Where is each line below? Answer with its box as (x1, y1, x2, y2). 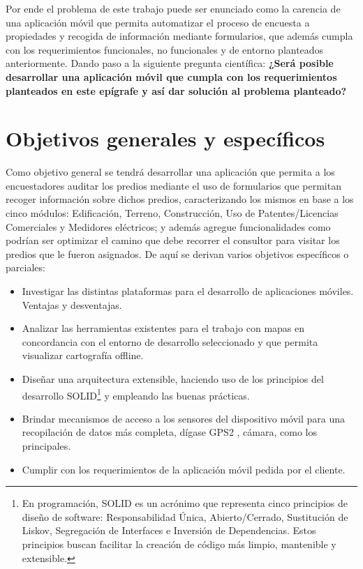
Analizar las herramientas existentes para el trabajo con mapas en (22, 321, 305, 335)
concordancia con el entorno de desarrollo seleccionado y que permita (22, 334, 318, 349)
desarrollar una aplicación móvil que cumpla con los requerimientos (6, 69, 337, 84)
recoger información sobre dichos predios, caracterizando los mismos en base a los (6, 192, 354, 206)
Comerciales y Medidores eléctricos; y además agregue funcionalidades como (6, 219, 331, 234)
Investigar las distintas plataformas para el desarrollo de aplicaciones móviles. (22, 284, 354, 298)
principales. (22, 439, 71, 453)
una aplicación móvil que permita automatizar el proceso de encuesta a (6, 15, 310, 29)
